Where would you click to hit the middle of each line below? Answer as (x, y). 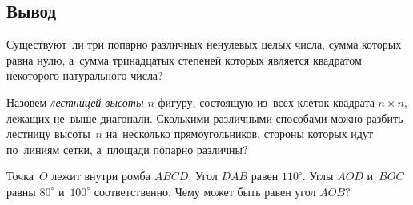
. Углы (318, 176)
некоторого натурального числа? (85, 75)
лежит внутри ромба (101, 176)
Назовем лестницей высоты (75, 102)
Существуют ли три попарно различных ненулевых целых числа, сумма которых (204, 44)
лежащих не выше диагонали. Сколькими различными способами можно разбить (205, 118)
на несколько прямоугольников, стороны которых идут (240, 134)
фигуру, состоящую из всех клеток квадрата (266, 102)
